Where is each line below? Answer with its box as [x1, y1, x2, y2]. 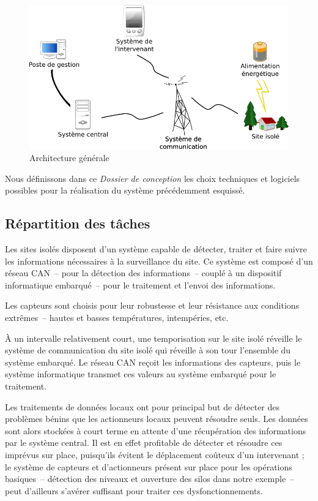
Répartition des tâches [5, 214, 150, 233]
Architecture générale [29, 151, 109, 164]
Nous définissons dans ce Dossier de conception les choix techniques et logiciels [5, 171, 300, 184]
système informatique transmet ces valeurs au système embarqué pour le [5, 367, 276, 380]
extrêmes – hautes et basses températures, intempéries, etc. [5, 311, 229, 323]
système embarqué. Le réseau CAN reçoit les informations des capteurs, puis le [5, 355, 301, 368]
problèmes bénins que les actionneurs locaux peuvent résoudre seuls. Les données [5, 412, 308, 425]
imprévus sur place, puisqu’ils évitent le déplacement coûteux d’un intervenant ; [5, 448, 305, 461]
